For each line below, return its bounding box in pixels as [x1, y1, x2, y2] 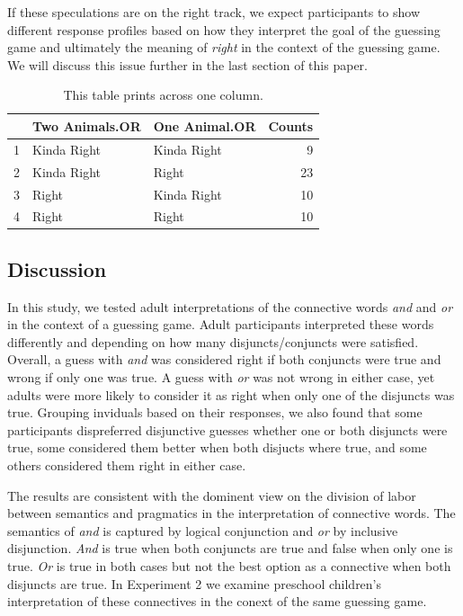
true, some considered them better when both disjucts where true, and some [7, 438, 427, 457]
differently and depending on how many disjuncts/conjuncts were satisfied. [7, 332, 419, 351]
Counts [268, 116, 314, 135]
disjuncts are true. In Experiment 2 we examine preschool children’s [7, 574, 382, 593]
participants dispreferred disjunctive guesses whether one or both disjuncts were [7, 420, 448, 439]
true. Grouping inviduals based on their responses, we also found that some [7, 403, 423, 422]
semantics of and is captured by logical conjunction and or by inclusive [7, 521, 398, 540]
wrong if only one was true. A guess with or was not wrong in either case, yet [7, 368, 435, 387]
